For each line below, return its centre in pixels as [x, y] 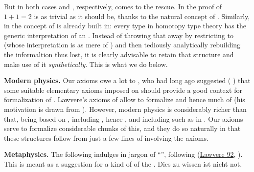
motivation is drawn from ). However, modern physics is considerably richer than [125, 109]
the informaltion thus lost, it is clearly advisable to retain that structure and [119, 54]
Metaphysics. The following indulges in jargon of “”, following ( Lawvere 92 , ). [123, 154]
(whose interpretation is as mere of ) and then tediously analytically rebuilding [122, 45]
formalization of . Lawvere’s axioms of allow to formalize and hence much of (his [125, 99]
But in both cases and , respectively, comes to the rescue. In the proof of [113, 6]
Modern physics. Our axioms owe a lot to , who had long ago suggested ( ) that [127, 80]
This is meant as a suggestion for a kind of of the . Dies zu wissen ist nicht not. [123, 163]
